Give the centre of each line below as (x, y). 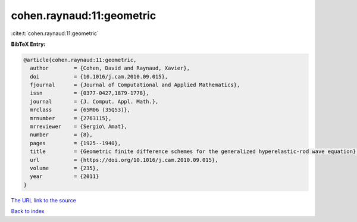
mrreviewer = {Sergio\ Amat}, (79, 127)
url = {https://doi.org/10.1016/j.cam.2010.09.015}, (124, 160)
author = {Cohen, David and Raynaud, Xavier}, (110, 68)
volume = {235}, (65, 168)
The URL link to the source (44, 200)
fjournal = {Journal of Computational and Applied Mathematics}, (135, 85)
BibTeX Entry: (28, 44)
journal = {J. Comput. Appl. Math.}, (94, 101)
